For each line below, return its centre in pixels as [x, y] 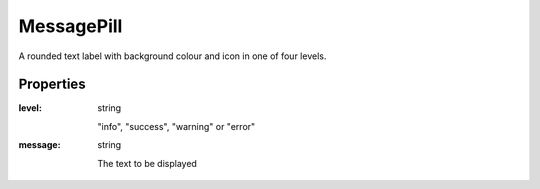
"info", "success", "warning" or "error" [176, 126]
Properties [52, 84]
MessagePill [70, 26]
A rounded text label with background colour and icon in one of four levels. [172, 56]
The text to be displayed [147, 163]
